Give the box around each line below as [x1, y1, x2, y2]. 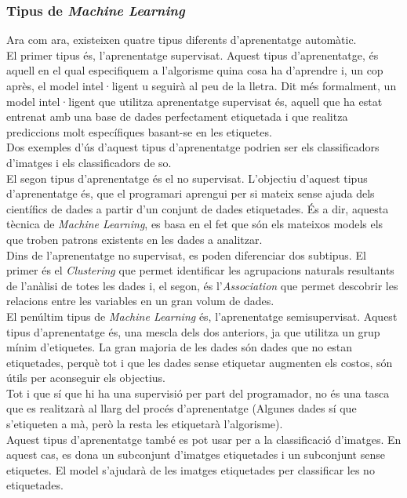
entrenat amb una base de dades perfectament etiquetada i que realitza [6, 108, 348, 125]
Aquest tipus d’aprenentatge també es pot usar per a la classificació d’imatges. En [6, 431, 402, 447]
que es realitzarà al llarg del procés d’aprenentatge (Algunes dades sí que [6, 400, 357, 416]
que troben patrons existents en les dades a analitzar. [6, 231, 263, 247]
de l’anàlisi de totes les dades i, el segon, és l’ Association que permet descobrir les [6, 277, 398, 293]
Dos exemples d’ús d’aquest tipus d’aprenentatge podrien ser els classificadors [6, 139, 380, 155]
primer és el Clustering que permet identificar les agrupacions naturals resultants [6, 262, 394, 278]
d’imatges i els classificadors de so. [6, 154, 172, 170]
